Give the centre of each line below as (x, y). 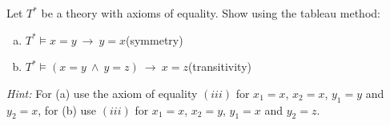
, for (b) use (67, 109)
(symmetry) (155, 39)
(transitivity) (220, 66)
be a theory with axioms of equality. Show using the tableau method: (211, 13)
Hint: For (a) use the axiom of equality (102, 93)
